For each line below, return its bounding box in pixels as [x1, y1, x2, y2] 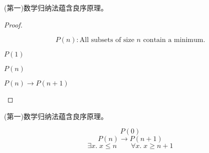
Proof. [4, 19, 23, 29]
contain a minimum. [143, 36, 205, 44]
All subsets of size [79, 36, 134, 44]
